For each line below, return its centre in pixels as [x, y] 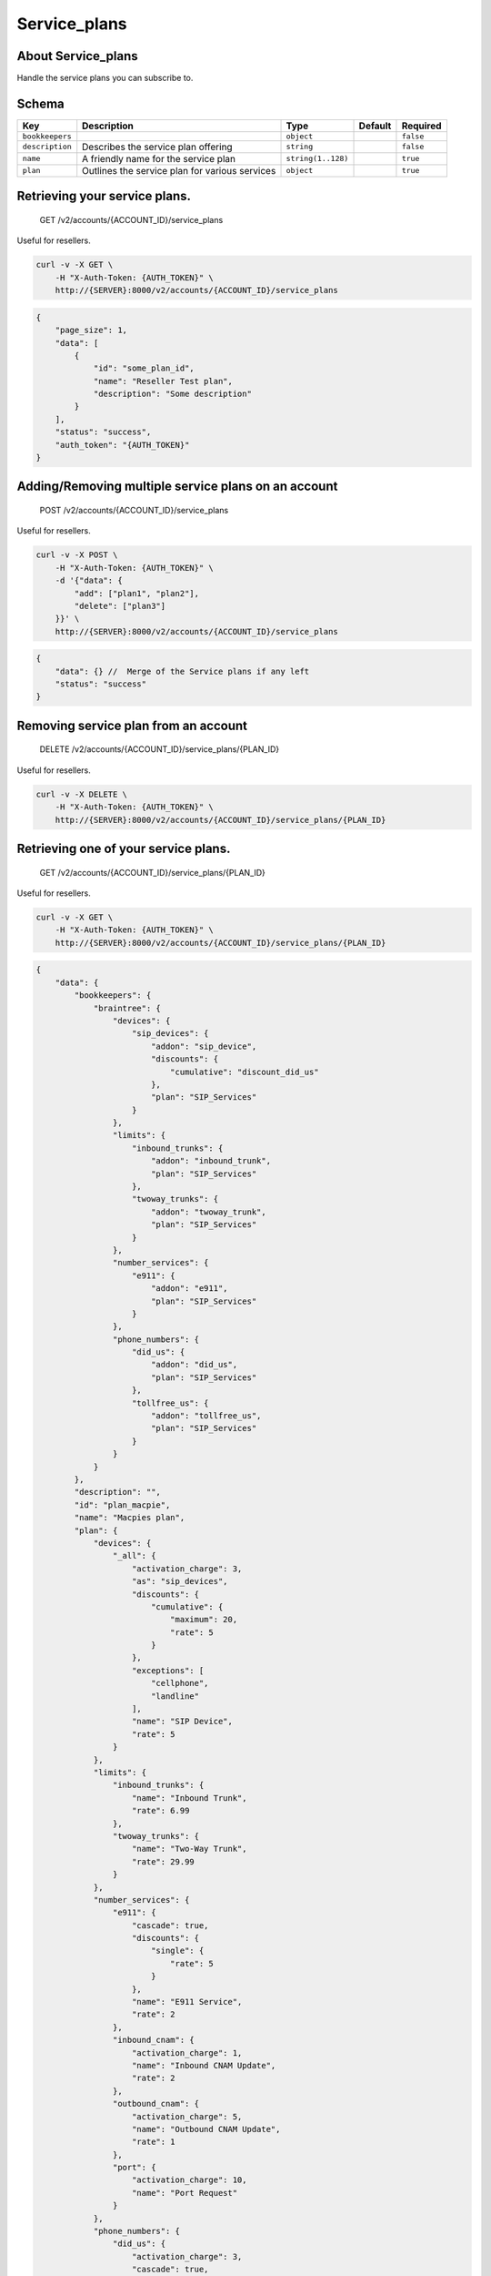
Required [421, 126]
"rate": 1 [154, 2142]
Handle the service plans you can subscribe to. [105, 78]
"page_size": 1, [91, 330]
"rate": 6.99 [161, 1811]
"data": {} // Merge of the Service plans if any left [182, 671]
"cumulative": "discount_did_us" [244, 1072]
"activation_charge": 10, [190, 2180]
